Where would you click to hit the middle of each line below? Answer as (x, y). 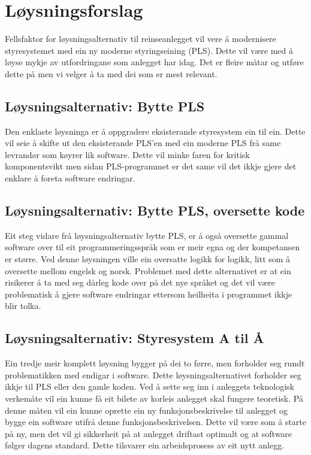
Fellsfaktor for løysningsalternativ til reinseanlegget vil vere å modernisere (141, 39)
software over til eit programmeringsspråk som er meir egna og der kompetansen (153, 247)
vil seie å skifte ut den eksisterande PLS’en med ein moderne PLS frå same (143, 143)
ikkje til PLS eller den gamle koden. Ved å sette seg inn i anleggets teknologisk (150, 386)
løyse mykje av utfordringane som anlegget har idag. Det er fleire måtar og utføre (154, 62)
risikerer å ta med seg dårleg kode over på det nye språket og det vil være (140, 282)
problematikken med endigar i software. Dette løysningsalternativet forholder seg (153, 374)
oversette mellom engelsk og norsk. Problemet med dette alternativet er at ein (148, 270)
